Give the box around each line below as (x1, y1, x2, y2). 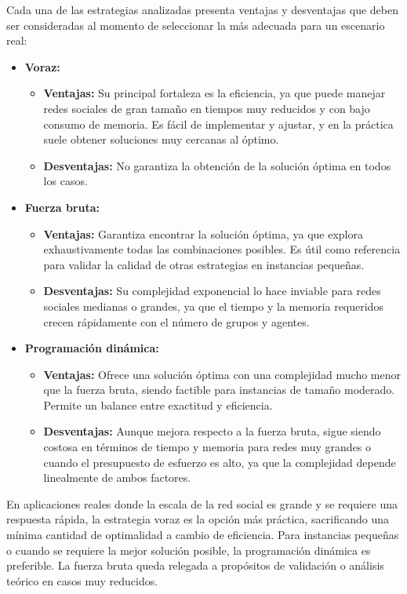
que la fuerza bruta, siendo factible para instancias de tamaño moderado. (43, 381, 395, 398)
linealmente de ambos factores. (43, 469, 191, 486)
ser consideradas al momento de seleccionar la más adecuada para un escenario (6, 16, 385, 33)
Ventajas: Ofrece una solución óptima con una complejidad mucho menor (43, 366, 401, 382)
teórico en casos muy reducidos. (6, 572, 158, 589)
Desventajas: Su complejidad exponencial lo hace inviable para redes (43, 282, 381, 299)
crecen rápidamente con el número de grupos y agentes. (43, 313, 310, 330)
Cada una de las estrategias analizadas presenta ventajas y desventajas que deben (6, 2, 398, 17)
